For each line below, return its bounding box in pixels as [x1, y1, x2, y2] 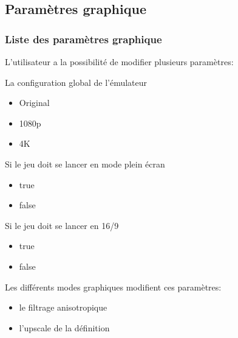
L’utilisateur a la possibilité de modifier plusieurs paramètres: [5, 55, 234, 68]
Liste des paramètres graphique [5, 31, 162, 46]
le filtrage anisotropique [19, 301, 107, 314]
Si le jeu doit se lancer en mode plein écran [5, 157, 165, 170]
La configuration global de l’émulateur [5, 76, 148, 88]
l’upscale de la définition [19, 321, 110, 334]
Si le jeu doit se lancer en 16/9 [5, 219, 119, 231]
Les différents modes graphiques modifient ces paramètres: [5, 280, 222, 293]
